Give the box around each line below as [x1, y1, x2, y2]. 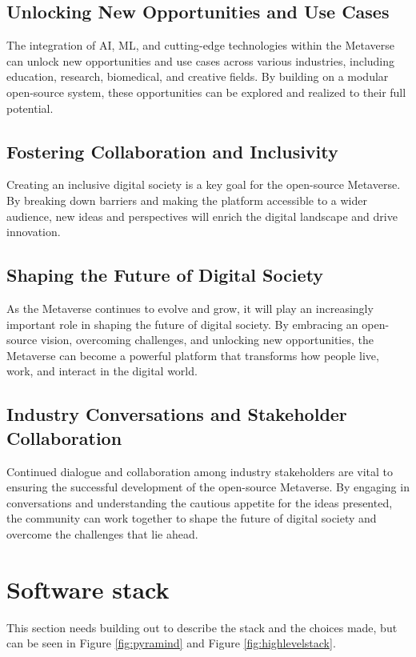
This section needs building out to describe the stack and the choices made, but [6, 619, 398, 635]
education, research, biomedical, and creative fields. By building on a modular [6, 68, 389, 85]
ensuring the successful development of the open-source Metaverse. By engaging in [6, 479, 410, 495]
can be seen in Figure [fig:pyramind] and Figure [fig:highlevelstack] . [6, 635, 336, 651]
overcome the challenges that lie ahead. [6, 525, 198, 542]
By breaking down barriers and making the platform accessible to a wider [6, 191, 367, 208]
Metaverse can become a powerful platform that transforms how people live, [6, 347, 379, 363]
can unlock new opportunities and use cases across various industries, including [6, 52, 395, 69]
